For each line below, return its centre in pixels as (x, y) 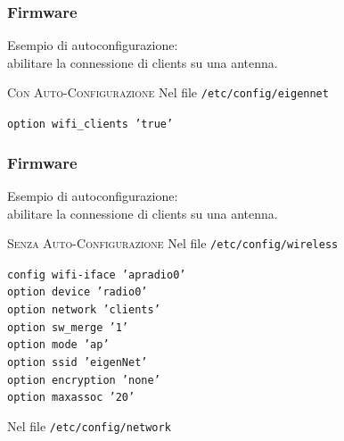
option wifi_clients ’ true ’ (90, 125)
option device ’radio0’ (78, 292)
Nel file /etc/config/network (89, 426)
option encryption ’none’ (84, 380)
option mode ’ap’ (58, 345)
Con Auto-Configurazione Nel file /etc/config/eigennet (168, 92)
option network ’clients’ (84, 310)
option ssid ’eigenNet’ (78, 363)
